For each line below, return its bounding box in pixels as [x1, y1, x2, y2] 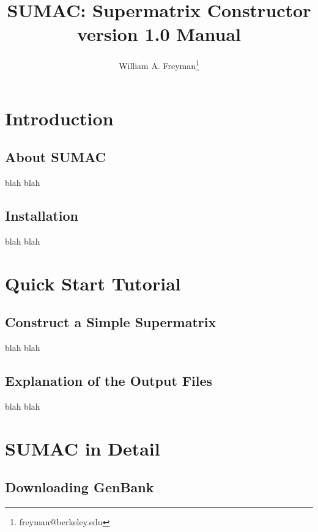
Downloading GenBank [5, 478, 154, 497]
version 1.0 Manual [76, 21, 242, 46]
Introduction [5, 105, 114, 130]
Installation [5, 205, 78, 224]
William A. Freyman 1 [119, 57, 199, 72]
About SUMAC [5, 147, 106, 166]
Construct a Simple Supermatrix [5, 312, 216, 331]
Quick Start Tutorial [5, 270, 181, 295]
